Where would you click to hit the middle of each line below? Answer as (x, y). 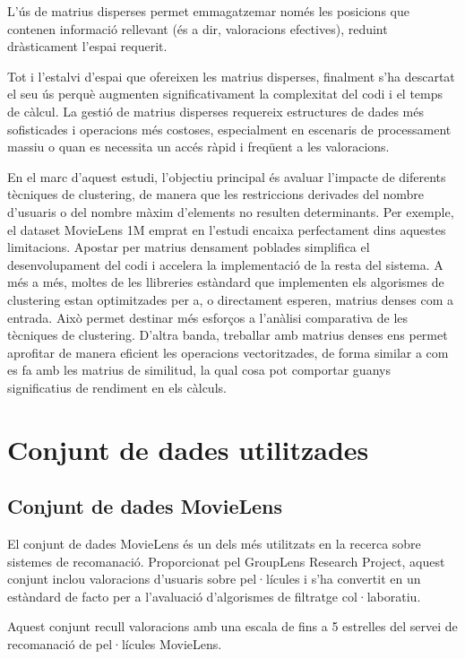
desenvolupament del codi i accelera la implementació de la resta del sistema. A (225, 264)
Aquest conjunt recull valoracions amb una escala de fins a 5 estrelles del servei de (232, 626)
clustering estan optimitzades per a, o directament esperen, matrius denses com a (231, 299)
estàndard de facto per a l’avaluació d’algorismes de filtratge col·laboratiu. (214, 596)
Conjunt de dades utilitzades (188, 449)
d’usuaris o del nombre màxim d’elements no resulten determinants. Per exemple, (231, 211)
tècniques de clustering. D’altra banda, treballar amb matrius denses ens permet (228, 335)
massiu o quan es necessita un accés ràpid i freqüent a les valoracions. (198, 147)
